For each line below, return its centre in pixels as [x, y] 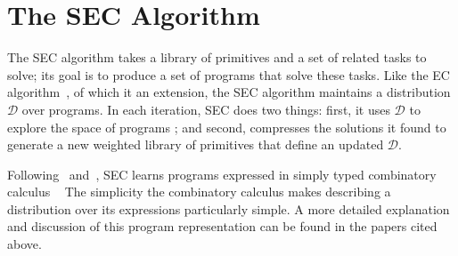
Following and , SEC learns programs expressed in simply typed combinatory [222, 174]
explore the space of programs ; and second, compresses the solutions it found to [227, 127]
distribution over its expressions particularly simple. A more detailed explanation [229, 208]
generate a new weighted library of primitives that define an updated [196, 144]
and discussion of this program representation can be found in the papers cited [222, 226]
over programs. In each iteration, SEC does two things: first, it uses [206, 109]
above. [25, 244]
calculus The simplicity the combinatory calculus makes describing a [199, 192]
